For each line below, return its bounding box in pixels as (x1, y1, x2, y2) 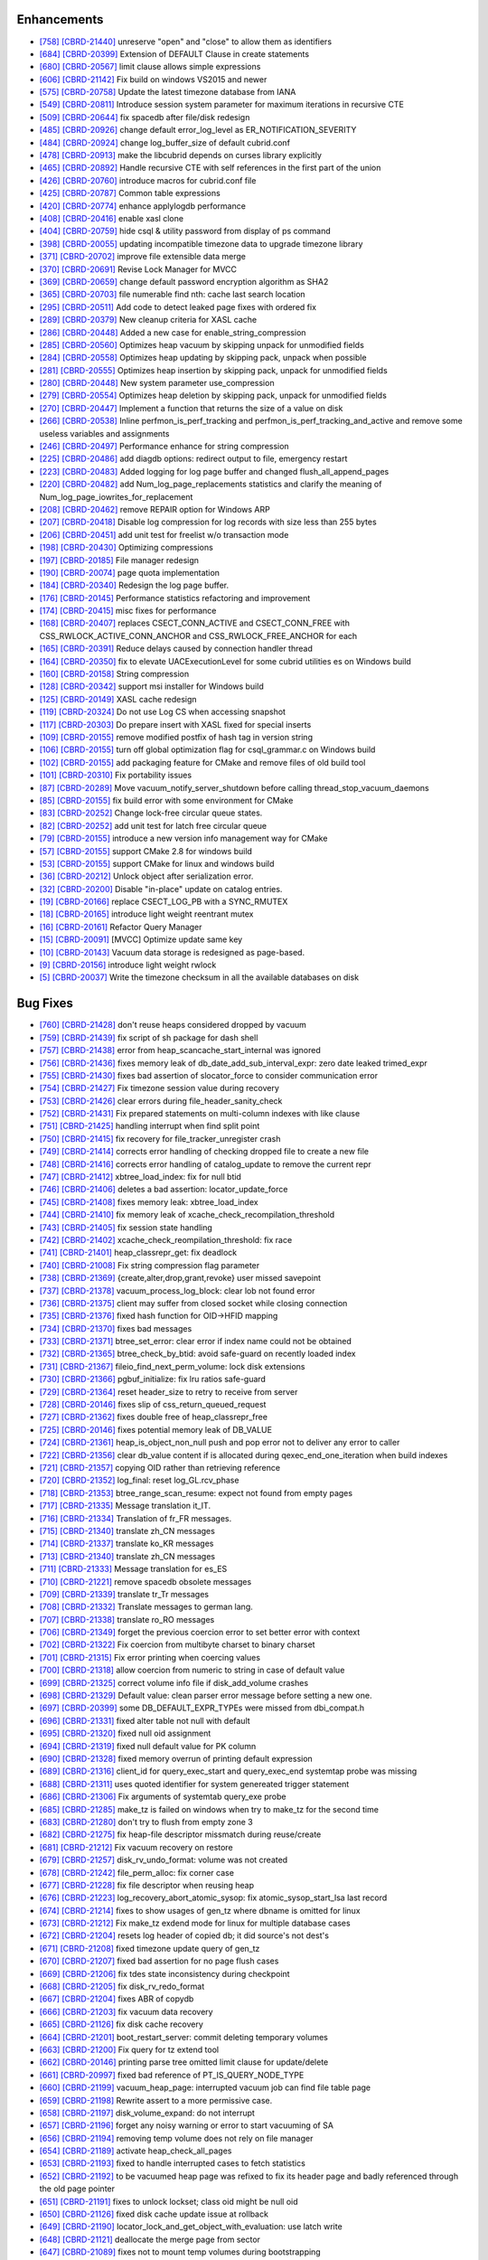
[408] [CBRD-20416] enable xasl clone (39, 212, 184, 223)
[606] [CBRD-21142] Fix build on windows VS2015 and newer (39, 73, 267, 85)
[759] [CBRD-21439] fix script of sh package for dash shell (39, 1031, 258, 1043)
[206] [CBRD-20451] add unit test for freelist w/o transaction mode (39, 529, 289, 540)
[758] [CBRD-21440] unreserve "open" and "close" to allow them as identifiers (39, 36, 333, 47)
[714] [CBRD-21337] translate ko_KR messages (39, 1538, 214, 1549)
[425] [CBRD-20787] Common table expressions (39, 188, 221, 199)
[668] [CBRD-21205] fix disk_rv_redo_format (39, 1981, 205, 1992)
